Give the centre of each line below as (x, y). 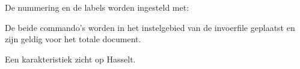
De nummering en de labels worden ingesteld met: (97, 7)
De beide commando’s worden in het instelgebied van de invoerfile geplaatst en (150, 27)
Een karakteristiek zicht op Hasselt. (70, 59)
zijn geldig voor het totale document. (73, 39)
